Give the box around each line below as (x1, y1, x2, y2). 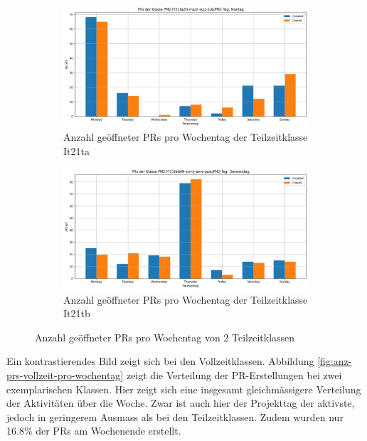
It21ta (63, 143, 90, 158)
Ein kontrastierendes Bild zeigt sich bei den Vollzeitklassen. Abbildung (6, 354, 314, 368)
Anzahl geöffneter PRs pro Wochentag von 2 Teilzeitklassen (35, 329, 295, 344)
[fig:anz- (317, 354, 352, 368)
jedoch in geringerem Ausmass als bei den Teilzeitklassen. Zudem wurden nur (6, 409, 344, 424)
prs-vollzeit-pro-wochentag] (6, 368, 124, 383)
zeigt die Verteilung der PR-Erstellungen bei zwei (126, 368, 342, 383)
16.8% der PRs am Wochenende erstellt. (6, 423, 181, 438)
